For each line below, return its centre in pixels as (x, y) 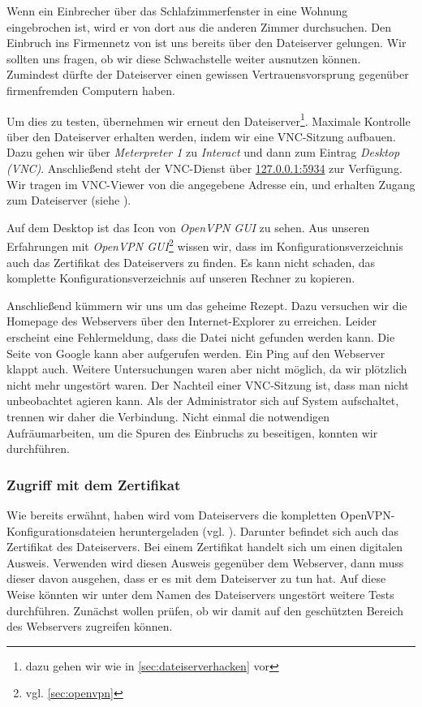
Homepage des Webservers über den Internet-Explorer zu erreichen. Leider (192, 321)
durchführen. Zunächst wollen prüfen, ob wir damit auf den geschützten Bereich (205, 610)
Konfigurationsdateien (61, 530)
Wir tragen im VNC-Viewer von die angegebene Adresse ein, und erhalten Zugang (211, 184)
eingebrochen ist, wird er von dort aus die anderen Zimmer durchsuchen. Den (199, 26)
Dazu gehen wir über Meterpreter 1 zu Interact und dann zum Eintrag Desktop (203, 152)
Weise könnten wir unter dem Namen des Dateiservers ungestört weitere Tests (200, 594)
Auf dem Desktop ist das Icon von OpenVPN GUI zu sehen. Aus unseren (188, 227)
